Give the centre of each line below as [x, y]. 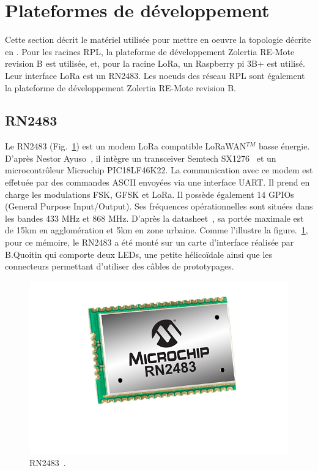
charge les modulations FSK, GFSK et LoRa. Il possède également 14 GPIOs [150, 194]
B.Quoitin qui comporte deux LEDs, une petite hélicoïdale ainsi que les [139, 254]
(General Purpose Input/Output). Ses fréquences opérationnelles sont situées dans [159, 206]
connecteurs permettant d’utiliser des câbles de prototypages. [120, 266]
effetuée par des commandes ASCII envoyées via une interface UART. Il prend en [157, 182]
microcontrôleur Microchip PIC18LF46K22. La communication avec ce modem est [159, 170]
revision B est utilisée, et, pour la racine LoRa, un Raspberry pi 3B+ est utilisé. [155, 63]
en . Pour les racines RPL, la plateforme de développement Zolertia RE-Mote [150, 51]
